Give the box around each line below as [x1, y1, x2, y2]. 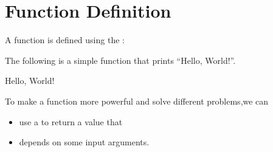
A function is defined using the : [5, 33, 125, 46]
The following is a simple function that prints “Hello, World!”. [5, 54, 236, 66]
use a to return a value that [19, 115, 123, 128]
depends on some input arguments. [19, 136, 150, 148]
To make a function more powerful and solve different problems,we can [5, 94, 269, 107]
